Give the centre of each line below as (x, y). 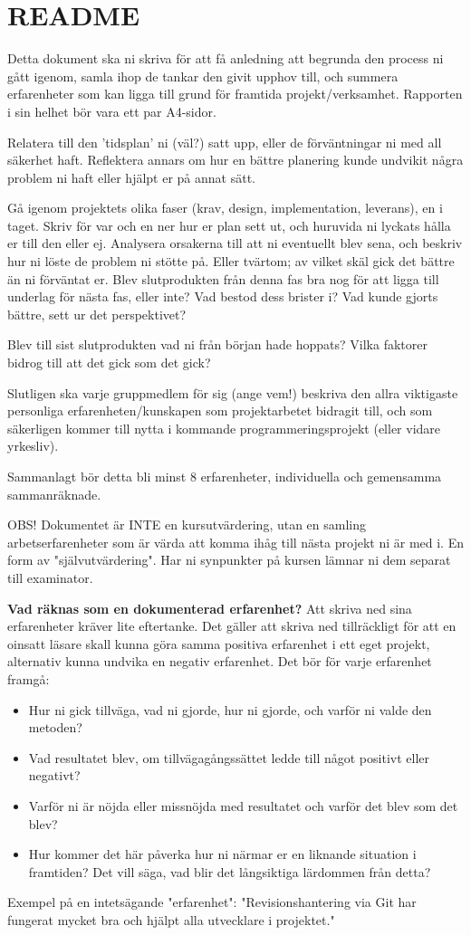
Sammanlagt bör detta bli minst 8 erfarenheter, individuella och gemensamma (225, 476)
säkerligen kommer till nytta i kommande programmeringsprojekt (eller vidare (224, 428)
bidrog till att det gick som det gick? (109, 363)
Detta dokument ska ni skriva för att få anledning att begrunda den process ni (226, 58)
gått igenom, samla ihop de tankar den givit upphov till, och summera (203, 76)
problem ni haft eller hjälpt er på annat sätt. (132, 177)
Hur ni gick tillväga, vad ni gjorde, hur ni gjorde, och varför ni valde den (230, 709)
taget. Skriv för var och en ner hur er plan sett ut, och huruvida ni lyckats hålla (229, 225)
